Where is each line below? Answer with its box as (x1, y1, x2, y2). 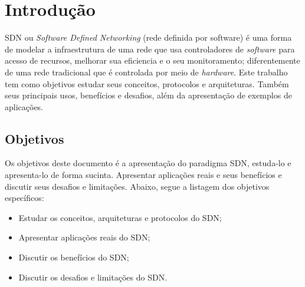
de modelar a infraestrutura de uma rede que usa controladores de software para (5, 42, 295, 55)
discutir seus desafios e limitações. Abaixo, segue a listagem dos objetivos (5, 180, 270, 192)
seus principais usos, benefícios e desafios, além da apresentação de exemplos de (5, 89, 292, 101)
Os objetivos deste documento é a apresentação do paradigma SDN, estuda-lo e (5, 157, 291, 169)
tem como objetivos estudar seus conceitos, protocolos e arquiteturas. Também (5, 77, 289, 90)
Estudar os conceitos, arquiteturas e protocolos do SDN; (18, 211, 222, 223)
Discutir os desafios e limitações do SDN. (18, 270, 168, 283)
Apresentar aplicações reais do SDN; (18, 231, 150, 243)
